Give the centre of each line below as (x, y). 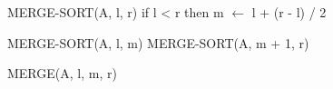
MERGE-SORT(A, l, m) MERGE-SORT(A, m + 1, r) (158, 42)
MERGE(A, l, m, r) (62, 73)
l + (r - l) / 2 (289, 12)
